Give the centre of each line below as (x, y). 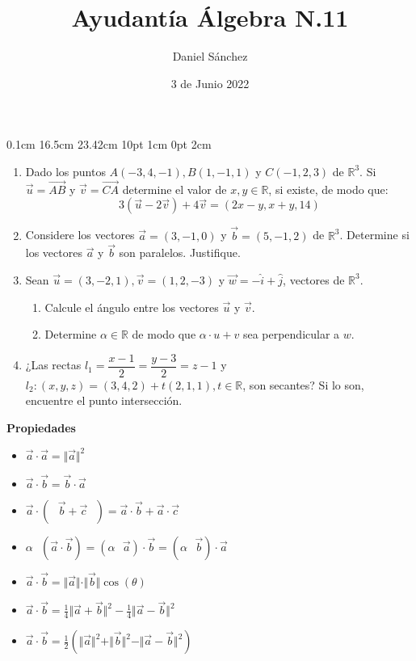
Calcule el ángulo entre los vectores (132, 307)
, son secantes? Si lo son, (303, 384)
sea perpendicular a (291, 334)
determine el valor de (174, 189)
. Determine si (374, 235)
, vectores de (314, 279)
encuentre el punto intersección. (104, 400)
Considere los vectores (80, 235)
